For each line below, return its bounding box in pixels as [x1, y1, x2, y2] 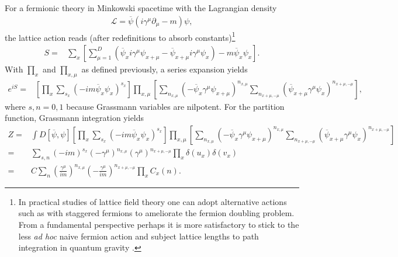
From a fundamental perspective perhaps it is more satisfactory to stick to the [18, 218, 299, 230]
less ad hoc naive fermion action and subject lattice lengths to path [18, 230, 259, 242]
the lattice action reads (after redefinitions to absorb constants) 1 [5, 29, 236, 43]
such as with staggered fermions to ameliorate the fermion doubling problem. [18, 207, 295, 219]
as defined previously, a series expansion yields [81, 62, 248, 75]
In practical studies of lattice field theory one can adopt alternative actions [18, 195, 287, 207]
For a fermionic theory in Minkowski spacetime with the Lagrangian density [5, 2, 277, 13]
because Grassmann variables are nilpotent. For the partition [66, 100, 285, 112]
